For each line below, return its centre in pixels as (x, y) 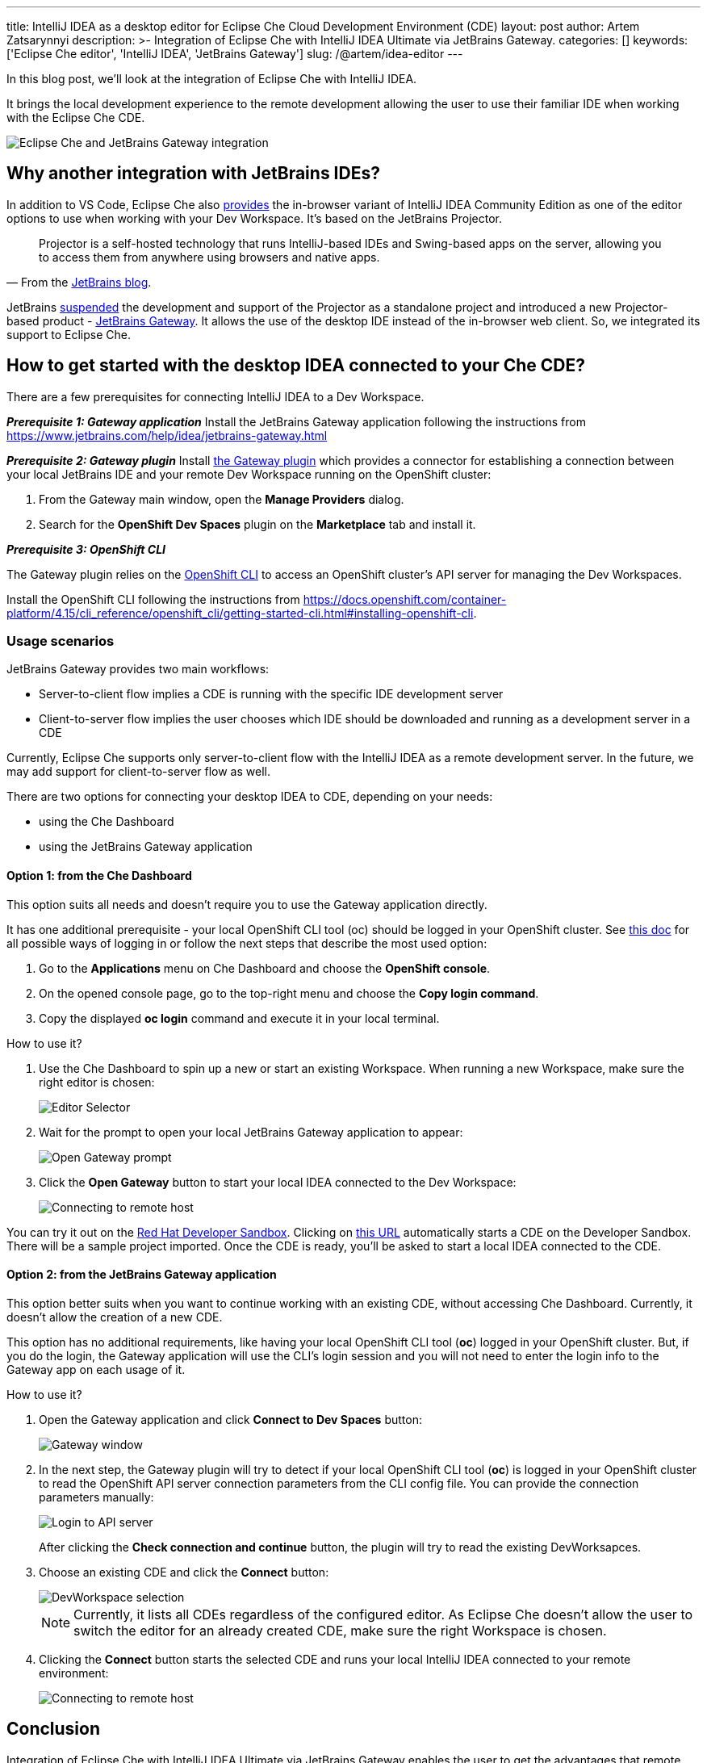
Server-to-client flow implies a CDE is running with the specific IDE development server (271, 694)
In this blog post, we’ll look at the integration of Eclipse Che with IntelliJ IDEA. (212, 79)
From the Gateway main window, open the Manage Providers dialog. (222, 499)
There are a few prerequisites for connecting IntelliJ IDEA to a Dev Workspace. (215, 396)
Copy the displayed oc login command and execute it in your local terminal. (239, 1018)
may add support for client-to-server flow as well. (138, 772)
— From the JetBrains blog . (79, 282)
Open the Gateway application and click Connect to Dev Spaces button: (230, 1419)
